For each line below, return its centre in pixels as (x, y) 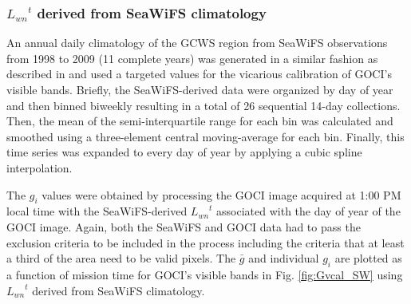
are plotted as (368, 258)
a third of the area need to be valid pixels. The (121, 258)
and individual (284, 258)
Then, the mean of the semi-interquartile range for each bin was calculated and (200, 121)
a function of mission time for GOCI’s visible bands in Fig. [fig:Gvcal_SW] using (205, 274)
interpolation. (40, 167)
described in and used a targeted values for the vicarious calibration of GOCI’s (199, 74)
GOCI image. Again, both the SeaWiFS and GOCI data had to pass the (184, 226)
